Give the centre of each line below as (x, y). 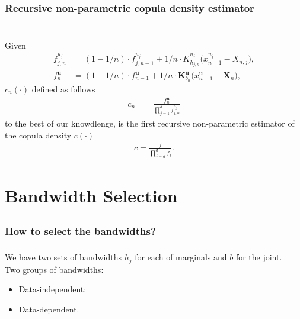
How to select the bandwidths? (80, 231)
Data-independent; (52, 289)
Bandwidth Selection (91, 195)
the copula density (38, 135)
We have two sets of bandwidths (63, 257)
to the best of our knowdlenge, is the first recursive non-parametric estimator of (150, 123)
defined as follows (63, 88)
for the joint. (259, 257)
